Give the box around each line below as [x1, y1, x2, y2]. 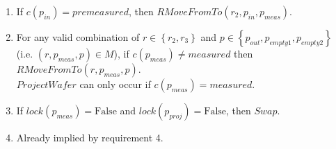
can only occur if [79, 77, 151, 91]
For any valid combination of [16, 30, 140, 44]
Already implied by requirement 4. [16, 130, 163, 144]
